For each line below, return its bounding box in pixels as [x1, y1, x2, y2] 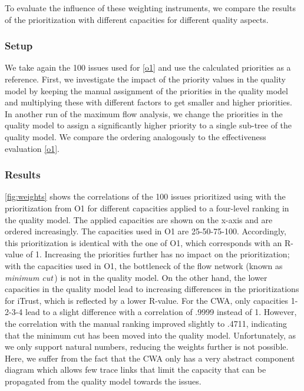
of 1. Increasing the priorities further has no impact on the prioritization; [26, 248, 290, 260]
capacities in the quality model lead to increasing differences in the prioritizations [5, 283, 299, 295]
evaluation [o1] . [5, 142, 60, 154]
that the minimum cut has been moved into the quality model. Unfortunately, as [5, 329, 296, 341]
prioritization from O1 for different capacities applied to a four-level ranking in [5, 201, 289, 214]
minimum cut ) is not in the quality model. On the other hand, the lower [5, 271, 267, 283]
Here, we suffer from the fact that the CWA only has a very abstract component [5, 352, 295, 364]
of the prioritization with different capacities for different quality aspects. [5, 13, 269, 25]
